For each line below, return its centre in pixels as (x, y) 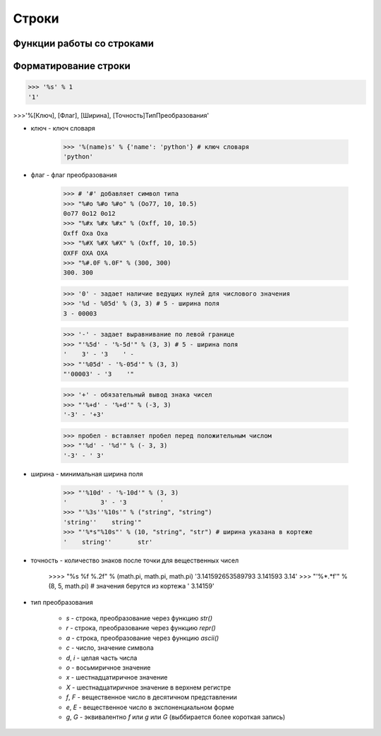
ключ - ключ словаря (63, 128)
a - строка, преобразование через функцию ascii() (143, 638)
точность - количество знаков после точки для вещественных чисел (135, 560)
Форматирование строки (72, 66)
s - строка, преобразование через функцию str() (139, 618)
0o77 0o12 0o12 (89, 214)
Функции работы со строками (84, 43)
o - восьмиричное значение (108, 668)
